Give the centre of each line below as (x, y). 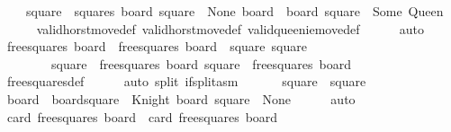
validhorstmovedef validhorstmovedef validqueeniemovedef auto (230, 28)
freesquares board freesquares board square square (157, 46)
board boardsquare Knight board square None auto (181, 98)
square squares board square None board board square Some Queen (235, 11)
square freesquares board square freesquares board (201, 63)
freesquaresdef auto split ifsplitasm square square (186, 81)
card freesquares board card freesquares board (142, 116)
